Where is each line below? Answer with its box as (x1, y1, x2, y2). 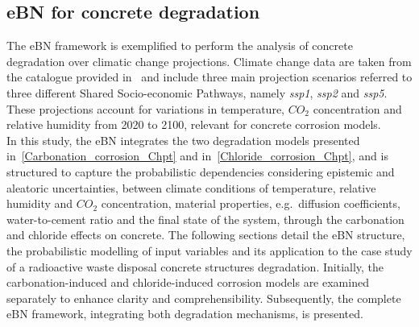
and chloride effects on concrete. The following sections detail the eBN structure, (6, 226, 405, 243)
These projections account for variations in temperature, (6, 100, 284, 117)
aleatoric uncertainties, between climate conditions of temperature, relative (6, 179, 376, 196)
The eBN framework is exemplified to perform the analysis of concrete (6, 37, 353, 54)
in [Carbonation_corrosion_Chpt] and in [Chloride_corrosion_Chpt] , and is (6, 147, 388, 164)
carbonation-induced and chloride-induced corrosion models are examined (6, 274, 369, 291)
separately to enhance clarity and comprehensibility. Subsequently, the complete (6, 289, 401, 306)
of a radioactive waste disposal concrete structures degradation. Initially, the (6, 258, 384, 275)
